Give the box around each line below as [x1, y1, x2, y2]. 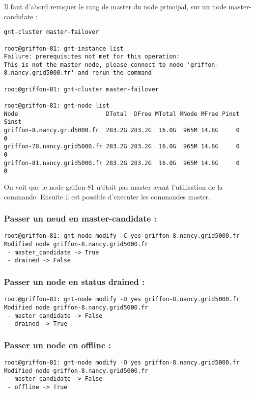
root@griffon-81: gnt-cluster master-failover [4, 85, 159, 93]
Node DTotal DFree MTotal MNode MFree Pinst [4, 110, 240, 117]
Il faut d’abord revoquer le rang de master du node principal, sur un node [4, 1, 227, 11]
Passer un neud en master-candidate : [4, 212, 157, 225]
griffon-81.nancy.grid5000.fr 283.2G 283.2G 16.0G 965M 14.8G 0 [4, 159, 240, 167]
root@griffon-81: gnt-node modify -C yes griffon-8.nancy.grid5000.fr [4, 232, 240, 240]
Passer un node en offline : [4, 338, 112, 351]
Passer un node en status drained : [4, 275, 145, 287]
